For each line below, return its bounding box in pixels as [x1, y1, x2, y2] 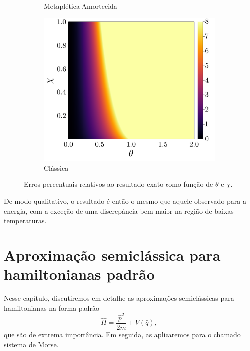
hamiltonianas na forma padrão [4, 302, 99, 313]
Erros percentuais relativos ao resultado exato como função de [24, 179, 213, 189]
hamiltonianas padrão [4, 264, 155, 284]
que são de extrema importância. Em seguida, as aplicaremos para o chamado [4, 329, 241, 339]
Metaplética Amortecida [44, 1, 117, 11]
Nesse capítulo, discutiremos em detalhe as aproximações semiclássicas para [4, 293, 234, 303]
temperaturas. [4, 215, 47, 226]
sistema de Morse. [4, 339, 59, 349]
